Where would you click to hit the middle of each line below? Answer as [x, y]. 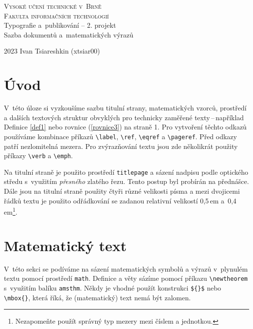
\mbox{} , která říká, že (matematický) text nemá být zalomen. [97, 297]
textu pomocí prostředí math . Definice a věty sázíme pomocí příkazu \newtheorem [126, 278]
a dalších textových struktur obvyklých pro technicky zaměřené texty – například [124, 117]
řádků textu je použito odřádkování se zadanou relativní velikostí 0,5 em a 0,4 [120, 200]
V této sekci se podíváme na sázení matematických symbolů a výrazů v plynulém [126, 268]
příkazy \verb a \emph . [38, 155]
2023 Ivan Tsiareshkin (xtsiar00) [52, 51]
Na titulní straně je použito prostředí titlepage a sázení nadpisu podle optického [126, 172]
